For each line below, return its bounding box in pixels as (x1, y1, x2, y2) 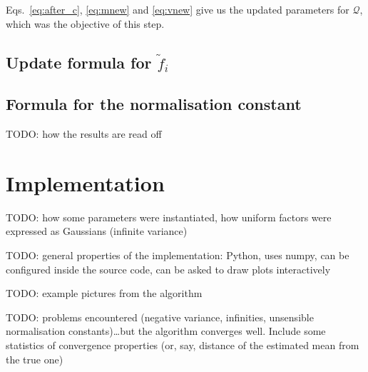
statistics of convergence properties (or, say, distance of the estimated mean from (6, 338, 359, 353)
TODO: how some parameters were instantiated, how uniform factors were (6, 209, 332, 224)
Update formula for (6, 51, 152, 73)
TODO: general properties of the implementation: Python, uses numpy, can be (6, 248, 349, 263)
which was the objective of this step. (6, 16, 165, 31)
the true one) (6, 351, 63, 366)
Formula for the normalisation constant (6, 93, 302, 115)
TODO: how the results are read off (6, 126, 162, 141)
